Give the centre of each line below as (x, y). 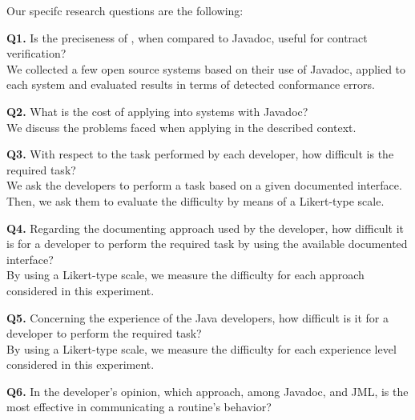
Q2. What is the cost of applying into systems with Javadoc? (157, 111)
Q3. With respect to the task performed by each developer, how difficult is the (200, 154)
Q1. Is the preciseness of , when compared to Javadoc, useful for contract (187, 37)
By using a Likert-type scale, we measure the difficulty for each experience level (201, 348)
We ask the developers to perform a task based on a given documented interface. (204, 185)
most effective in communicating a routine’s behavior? (139, 407)
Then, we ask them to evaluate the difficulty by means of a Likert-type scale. (195, 200)
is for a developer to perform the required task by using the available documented (207, 244)
